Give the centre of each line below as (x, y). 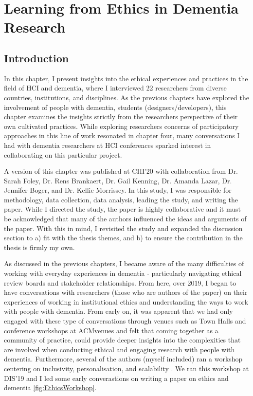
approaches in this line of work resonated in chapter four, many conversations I (122, 135)
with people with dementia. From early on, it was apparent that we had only (118, 311)
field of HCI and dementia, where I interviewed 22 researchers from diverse (115, 88)
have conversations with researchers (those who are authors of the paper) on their (126, 292)
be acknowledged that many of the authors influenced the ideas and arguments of (125, 219)
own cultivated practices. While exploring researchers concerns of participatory (121, 126)
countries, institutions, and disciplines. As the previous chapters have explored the (127, 97)
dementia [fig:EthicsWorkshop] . (50, 387)
